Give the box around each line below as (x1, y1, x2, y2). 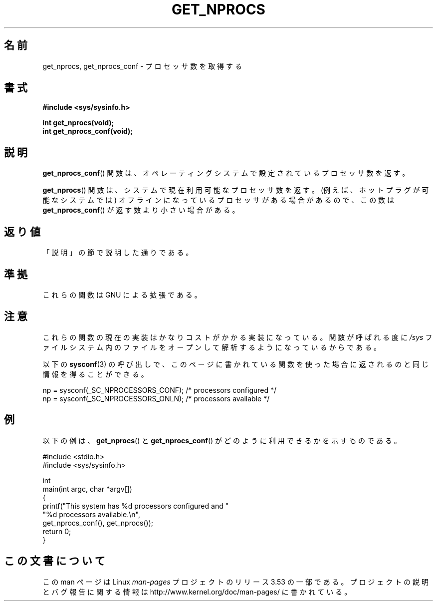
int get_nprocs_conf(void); (42, 127, 133, 136)
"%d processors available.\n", (42, 510, 140, 519)
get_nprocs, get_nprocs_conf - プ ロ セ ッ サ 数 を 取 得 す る (42, 61, 242, 70)
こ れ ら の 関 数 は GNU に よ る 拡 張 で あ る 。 (42, 290, 202, 299)
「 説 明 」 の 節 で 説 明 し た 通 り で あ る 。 (42, 248, 193, 257)
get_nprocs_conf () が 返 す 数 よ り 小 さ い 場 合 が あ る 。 (42, 206, 239, 215)
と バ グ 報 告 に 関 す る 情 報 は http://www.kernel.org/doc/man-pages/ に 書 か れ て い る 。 (42, 587, 352, 596)
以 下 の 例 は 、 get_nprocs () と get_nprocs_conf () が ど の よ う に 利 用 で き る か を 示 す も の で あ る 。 (42, 436, 401, 445)
